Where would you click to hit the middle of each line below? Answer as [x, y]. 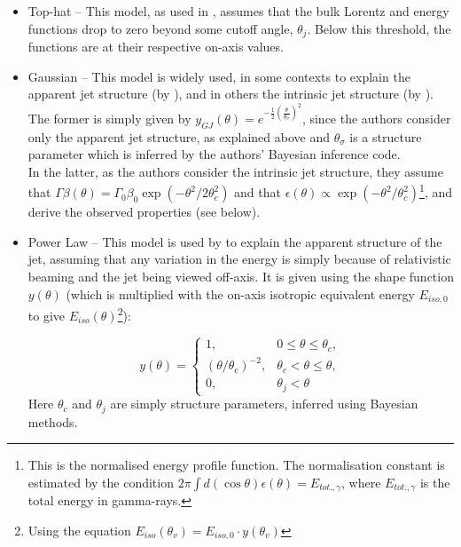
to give [47, 315]
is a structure [386, 136]
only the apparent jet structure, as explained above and [179, 136]
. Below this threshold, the [379, 28]
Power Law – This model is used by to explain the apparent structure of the [235, 241]
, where [361, 482]
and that [258, 192]
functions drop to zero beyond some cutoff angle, [160, 28]
